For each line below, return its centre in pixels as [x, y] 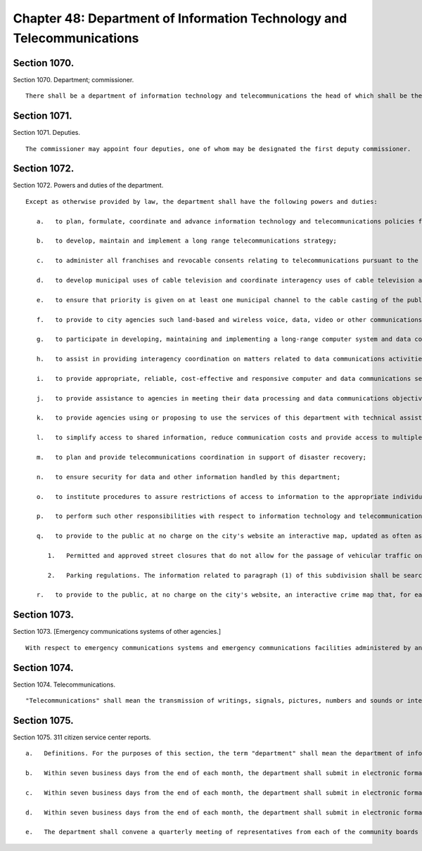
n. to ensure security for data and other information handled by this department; [188, 477]
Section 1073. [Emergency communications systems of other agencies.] [117, 632]
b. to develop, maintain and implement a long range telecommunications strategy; [187, 241]
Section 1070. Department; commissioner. [73, 79]
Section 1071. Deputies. [47, 133]
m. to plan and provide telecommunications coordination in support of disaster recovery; [202, 457]
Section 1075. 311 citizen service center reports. [82, 737]
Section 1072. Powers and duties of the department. [88, 186]
